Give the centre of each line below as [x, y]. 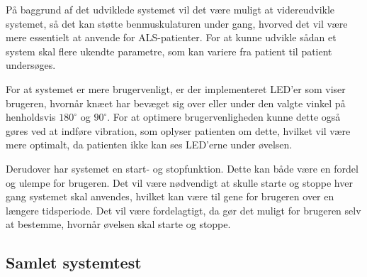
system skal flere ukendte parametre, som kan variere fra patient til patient [169, 51]
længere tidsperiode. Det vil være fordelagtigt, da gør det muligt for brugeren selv [183, 210]
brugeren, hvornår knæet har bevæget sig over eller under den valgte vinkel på [176, 103]
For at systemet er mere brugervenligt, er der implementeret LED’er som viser [176, 88]
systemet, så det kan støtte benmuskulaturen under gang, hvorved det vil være [177, 23]
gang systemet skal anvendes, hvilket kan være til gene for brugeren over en [170, 196]
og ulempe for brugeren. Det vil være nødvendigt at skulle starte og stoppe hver [179, 182]
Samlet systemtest [74, 262]
